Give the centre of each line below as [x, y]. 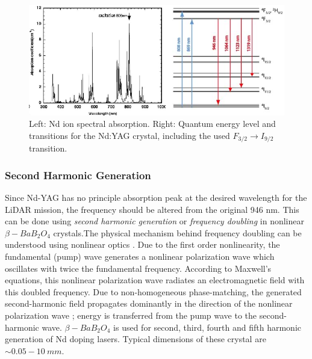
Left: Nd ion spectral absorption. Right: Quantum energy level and [152, 124]
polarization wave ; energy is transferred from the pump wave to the [131, 315]
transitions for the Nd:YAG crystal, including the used [129, 135]
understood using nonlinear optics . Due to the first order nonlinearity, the [142, 244]
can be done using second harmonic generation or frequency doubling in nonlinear [154, 221]
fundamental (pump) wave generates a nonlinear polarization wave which [140, 256]
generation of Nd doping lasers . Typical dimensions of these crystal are [136, 339]
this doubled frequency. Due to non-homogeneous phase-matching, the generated [153, 291]
